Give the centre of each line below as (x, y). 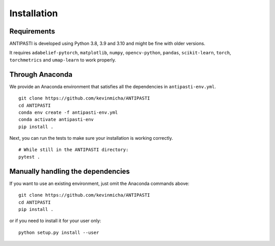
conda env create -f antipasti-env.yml (68, 112)
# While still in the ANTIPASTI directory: (74, 150)
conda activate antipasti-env (56, 120)
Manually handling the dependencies (70, 171)
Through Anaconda (41, 74)
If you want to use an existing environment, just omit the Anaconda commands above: (99, 183)
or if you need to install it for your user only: (55, 221)
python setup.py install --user (59, 232)
